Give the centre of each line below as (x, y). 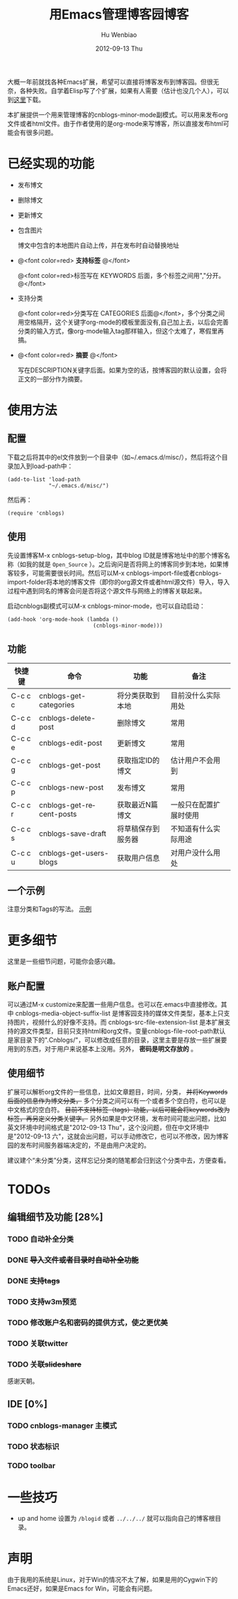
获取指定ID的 (138, 760)
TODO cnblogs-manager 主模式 (62, 1426)
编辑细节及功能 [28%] (56, 1217)
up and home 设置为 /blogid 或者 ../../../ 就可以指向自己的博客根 (116, 1519)
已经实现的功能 (51, 164)
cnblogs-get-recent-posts (67, 809)
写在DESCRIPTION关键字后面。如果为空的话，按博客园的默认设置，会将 (122, 370)
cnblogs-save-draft (73, 834)
